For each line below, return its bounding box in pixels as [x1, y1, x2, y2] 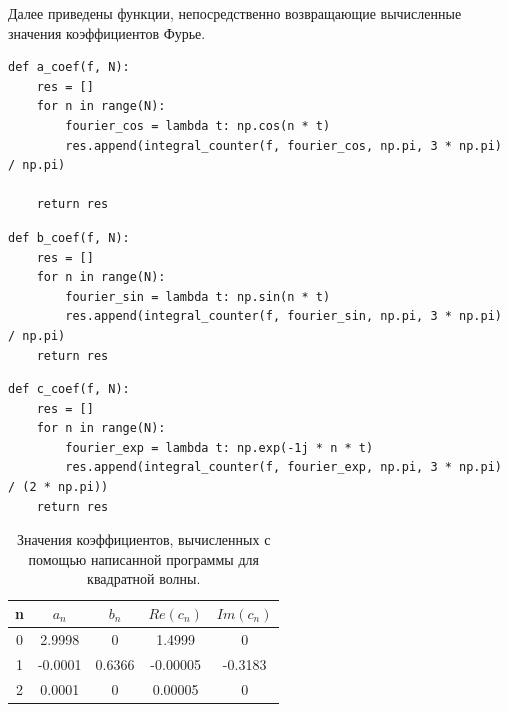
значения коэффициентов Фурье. [8, 22, 206, 43]
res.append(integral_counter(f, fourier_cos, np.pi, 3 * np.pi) [65, 138, 502, 153]
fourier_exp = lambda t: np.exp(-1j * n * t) [65, 440, 374, 455]
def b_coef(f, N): [8, 230, 130, 245]
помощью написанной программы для [28, 548, 259, 569]
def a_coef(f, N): [8, 60, 130, 75]
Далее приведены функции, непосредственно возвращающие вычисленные [8, 3, 462, 23]
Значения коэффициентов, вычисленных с [17, 529, 271, 550]
